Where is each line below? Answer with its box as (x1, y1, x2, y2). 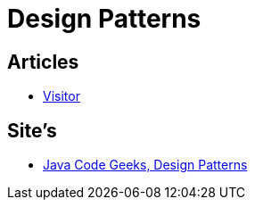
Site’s (7, 119, 57, 142)
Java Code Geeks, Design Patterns (43, 157, 248, 173)
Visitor (43, 88, 80, 104)
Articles (7, 50, 79, 73)
